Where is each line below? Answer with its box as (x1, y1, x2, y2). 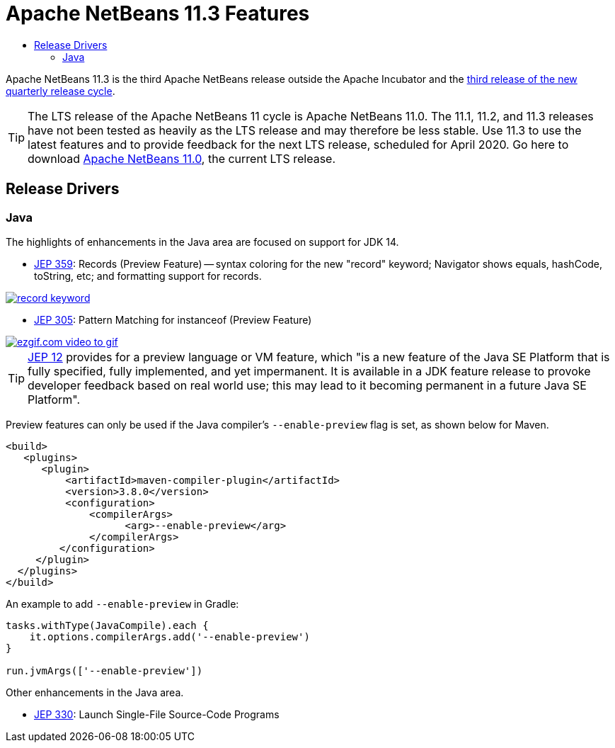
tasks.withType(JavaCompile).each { (6, 619, 209, 631)
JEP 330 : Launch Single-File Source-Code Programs (34, 708, 280, 720)
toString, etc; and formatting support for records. (34, 269, 262, 282)
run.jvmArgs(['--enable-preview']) (6, 664, 203, 676)
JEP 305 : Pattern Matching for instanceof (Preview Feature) (34, 313, 312, 326)
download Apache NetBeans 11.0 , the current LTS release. (28, 151, 336, 166)
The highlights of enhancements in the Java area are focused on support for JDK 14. (6, 235, 399, 248)
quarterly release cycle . (6, 84, 115, 97)
